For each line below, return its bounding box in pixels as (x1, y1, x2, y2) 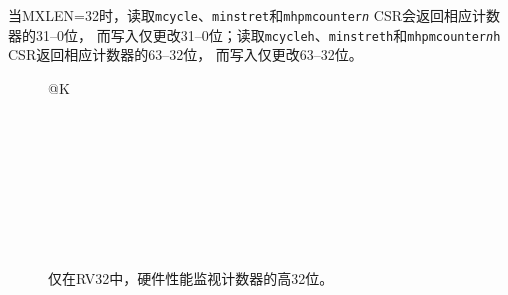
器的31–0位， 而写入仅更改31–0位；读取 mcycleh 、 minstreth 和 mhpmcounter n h (8, 24, 501, 45)
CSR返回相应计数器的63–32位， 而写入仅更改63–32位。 (8, 44, 363, 65)
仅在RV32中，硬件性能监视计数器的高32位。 (48, 268, 334, 289)
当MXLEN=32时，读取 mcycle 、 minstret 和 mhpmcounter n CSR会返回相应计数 (8, 5, 501, 25)
